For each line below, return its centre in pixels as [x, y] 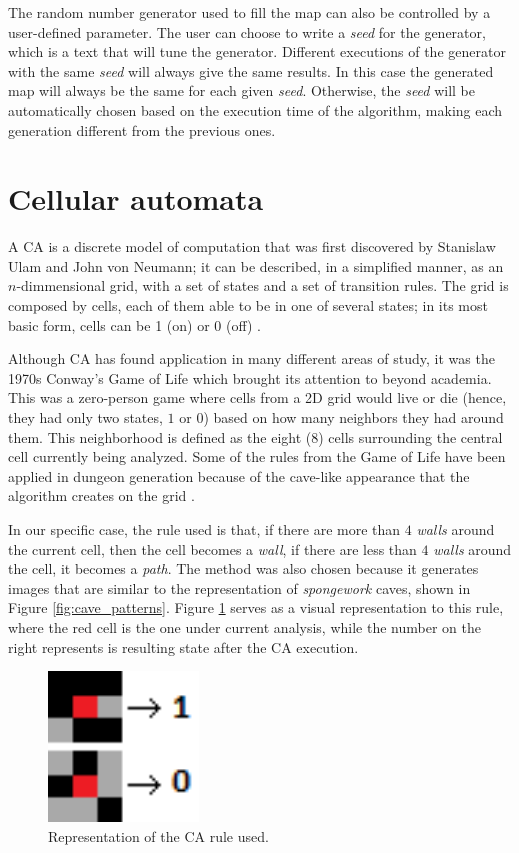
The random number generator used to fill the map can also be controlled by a [249, 12]
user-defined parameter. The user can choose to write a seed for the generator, [247, 31]
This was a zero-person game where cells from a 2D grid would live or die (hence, [257, 397]
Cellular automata [136, 198]
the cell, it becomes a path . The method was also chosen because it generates [243, 568]
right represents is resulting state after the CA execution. [183, 646]
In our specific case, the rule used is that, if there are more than [204, 529]
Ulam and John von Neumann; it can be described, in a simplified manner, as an [256, 265]
